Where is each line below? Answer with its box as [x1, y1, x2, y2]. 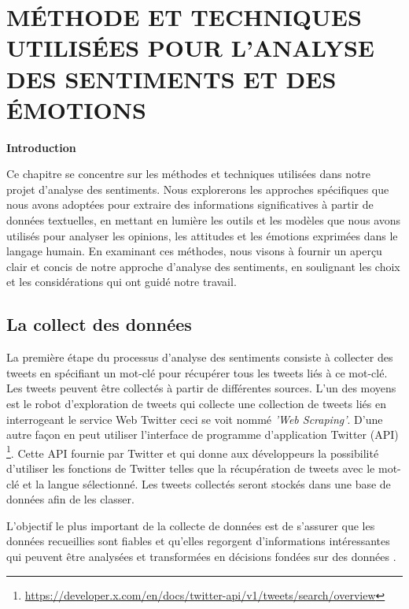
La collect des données [6, 312, 192, 336]
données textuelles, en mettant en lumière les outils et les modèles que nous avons [6, 212, 401, 228]
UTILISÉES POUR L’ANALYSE [6, 32, 374, 64]
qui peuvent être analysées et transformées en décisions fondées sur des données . [6, 548, 396, 565]
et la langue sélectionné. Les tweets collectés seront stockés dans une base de [22, 475, 391, 492]
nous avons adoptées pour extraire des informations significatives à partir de [6, 196, 374, 213]
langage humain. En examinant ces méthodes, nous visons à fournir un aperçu [6, 243, 382, 259]
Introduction [6, 139, 76, 155]
